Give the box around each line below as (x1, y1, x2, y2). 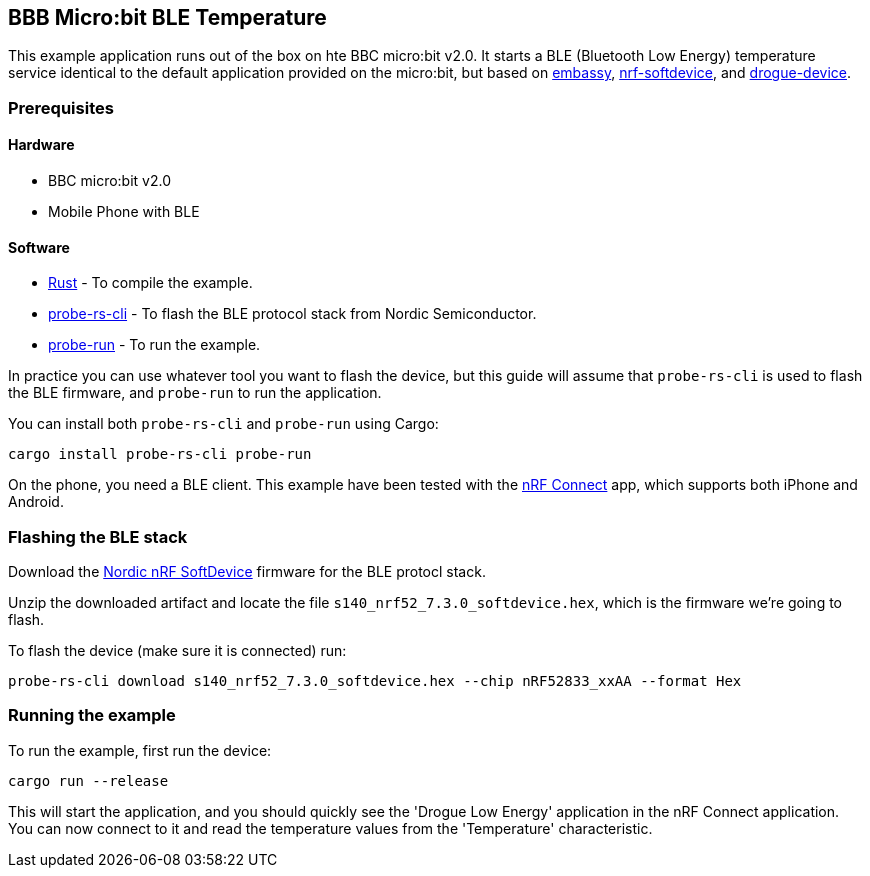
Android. (8, 493, 64, 511)
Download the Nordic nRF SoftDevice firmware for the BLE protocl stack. (8, 562, 486, 580)
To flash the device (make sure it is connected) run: (8, 641, 347, 659)
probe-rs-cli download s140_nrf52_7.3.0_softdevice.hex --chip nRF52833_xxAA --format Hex (8, 672, 742, 689)
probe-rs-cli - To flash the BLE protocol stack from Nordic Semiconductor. (48, 305, 537, 323)
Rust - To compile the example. (48, 274, 253, 292)
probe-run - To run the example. (48, 336, 261, 354)
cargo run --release (8, 772, 169, 789)
